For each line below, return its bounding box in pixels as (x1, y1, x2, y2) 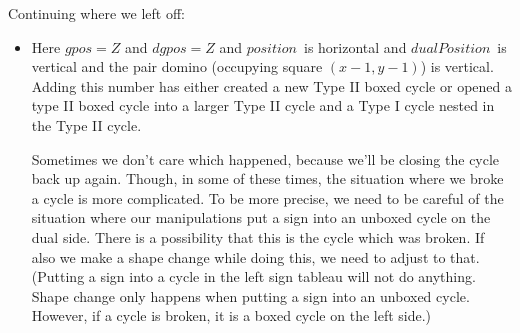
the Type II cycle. (31, 114, 142, 135)
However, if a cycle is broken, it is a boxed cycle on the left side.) (31, 305, 432, 326)
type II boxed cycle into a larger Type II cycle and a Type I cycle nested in (31, 95, 495, 116)
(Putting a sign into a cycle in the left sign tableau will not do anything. (31, 266, 476, 287)
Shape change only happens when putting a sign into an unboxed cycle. (31, 285, 470, 306)
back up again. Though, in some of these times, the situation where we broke (31, 168, 504, 189)
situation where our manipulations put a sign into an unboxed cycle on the (31, 207, 491, 228)
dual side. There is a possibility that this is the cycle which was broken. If (31, 226, 485, 247)
